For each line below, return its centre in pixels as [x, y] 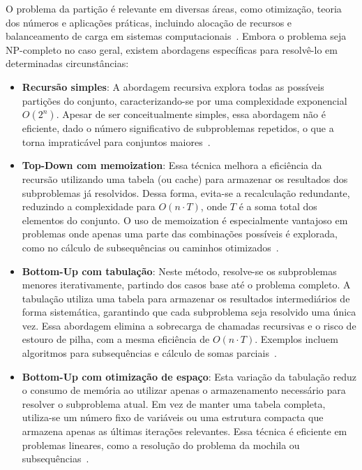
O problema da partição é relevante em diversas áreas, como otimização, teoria [174, 8]
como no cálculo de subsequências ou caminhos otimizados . [150, 247]
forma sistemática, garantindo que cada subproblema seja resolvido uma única [189, 312]
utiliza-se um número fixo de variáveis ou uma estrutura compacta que [173, 417]
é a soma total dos [278, 206]
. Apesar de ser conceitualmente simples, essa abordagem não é [191, 114]
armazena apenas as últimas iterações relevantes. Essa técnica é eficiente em [184, 431]
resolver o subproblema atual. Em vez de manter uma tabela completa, [174, 403]
